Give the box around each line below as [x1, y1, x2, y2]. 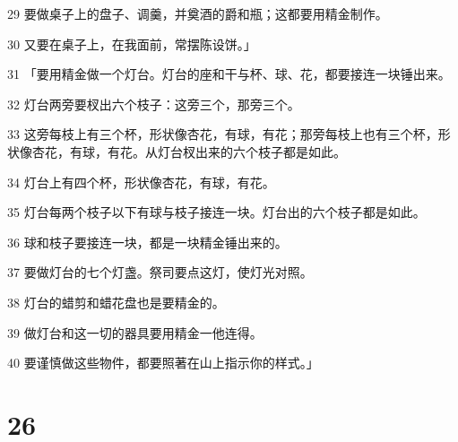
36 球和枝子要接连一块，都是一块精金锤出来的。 [7, 232, 288, 251]
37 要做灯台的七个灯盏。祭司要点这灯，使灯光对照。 [7, 263, 313, 282]
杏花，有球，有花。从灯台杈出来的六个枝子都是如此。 [31, 142, 346, 160]
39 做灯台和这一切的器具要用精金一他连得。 [7, 323, 263, 342]
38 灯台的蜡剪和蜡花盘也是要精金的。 [7, 292, 225, 311]
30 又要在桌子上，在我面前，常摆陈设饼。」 [7, 34, 256, 53]
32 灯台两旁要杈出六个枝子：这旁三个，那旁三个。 [7, 94, 300, 113]
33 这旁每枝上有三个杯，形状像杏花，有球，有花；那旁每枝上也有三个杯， [7, 125, 438, 143]
